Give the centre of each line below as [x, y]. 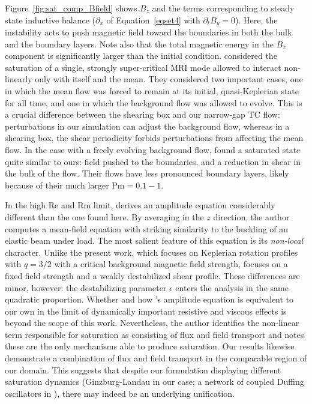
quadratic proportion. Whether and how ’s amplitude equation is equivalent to [149, 299]
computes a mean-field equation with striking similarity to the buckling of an [147, 228]
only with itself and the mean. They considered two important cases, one [169, 79]
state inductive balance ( [50, 20]
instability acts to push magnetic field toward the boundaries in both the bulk [148, 32]
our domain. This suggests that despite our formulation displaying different [143, 369]
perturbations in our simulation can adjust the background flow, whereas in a [147, 126]
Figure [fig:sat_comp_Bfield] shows [71, 8]
